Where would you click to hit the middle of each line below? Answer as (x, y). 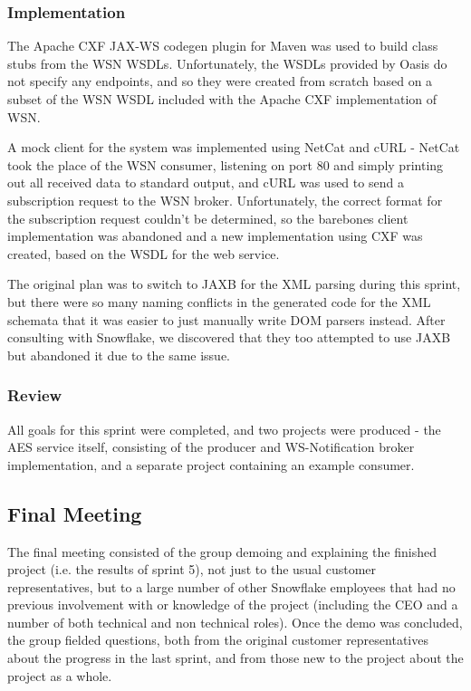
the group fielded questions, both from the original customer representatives (218, 640)
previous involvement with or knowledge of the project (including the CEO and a (233, 605)
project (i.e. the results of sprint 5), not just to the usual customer (192, 569)
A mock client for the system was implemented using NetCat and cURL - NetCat (234, 147)
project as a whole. (60, 675)
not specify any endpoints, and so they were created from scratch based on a (220, 81)
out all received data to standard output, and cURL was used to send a (206, 182)
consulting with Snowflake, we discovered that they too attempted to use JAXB (229, 337)
